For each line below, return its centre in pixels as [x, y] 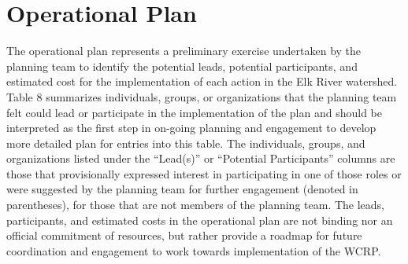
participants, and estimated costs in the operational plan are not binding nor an [200, 220]
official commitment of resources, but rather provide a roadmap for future [184, 235]
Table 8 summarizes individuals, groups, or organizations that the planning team [202, 96]
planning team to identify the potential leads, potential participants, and [182, 66]
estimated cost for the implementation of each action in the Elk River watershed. [202, 81]
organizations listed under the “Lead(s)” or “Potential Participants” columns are [201, 158]
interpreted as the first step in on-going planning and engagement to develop [191, 128]
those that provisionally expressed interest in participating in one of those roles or [204, 173]
